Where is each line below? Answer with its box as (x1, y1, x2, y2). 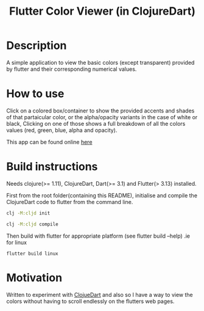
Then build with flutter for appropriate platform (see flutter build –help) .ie (6, 232, 191, 240)
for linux (6, 238, 27, 246)
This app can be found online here (6, 138, 93, 145)
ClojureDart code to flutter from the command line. (6, 198, 133, 205)
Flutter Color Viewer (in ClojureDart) (9, 4, 196, 18)
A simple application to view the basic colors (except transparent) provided (6, 59, 195, 66)
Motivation (6, 271, 63, 285)
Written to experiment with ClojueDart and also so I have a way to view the (6, 291, 193, 298)
